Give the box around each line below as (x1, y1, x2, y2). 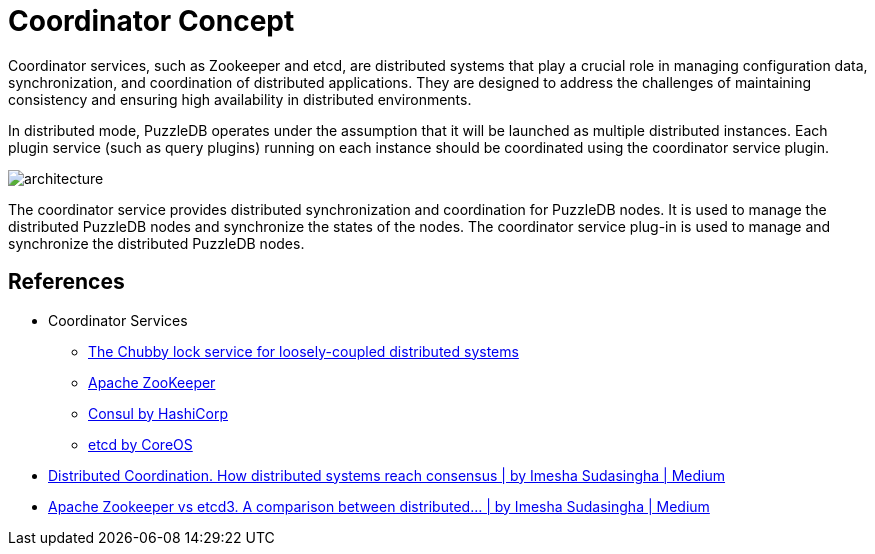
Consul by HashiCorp (88, 404, 228, 422)
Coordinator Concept (8, 4, 295, 38)
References (8, 269, 125, 295)
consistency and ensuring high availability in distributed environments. (8, 90, 472, 108)
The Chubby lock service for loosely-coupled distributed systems (88, 342, 519, 360)
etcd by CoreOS (88, 435, 193, 453)
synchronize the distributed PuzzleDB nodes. (8, 234, 305, 252)
